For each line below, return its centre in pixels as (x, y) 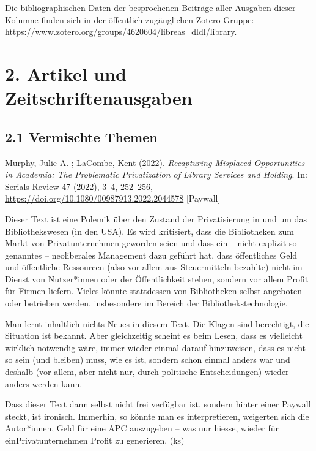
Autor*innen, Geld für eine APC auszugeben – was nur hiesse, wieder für (142, 428)
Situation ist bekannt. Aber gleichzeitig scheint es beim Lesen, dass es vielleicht (154, 335)
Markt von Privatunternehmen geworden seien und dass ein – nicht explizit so (151, 243)
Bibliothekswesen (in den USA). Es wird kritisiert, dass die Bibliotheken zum (149, 231)
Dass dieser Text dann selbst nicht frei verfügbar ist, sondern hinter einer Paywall (158, 404)
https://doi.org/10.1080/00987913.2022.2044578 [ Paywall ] (113, 198)
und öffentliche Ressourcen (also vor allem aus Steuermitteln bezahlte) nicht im (154, 267)
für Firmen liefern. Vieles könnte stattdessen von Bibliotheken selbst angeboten (153, 291)
